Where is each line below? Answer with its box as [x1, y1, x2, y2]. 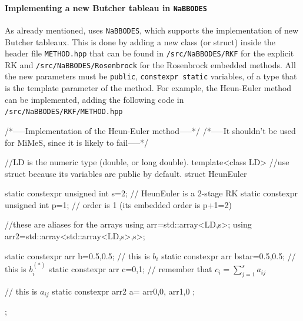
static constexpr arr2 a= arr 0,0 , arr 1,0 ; [52, 285, 195, 297]
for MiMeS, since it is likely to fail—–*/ [5, 136, 149, 148]
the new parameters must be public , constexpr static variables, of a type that [5, 70, 297, 82]
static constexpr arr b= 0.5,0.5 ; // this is [5, 249, 150, 262]
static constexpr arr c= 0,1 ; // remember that [48, 263, 212, 275]
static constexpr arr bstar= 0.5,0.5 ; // [161, 249, 296, 262]
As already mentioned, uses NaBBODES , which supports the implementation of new [5, 24, 299, 36]
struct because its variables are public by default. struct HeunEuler [5, 167, 247, 179]
